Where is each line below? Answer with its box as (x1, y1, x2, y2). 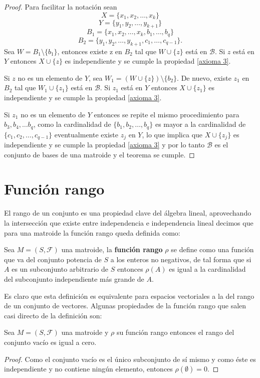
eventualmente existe (54, 129, 118, 139)
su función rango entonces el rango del (116, 327, 234, 337)
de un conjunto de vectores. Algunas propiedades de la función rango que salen (4, 300, 246, 311)
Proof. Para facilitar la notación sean (4, 2, 117, 12)
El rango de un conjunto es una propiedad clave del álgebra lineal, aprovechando (4, 208, 251, 218)
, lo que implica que (142, 129, 203, 139)
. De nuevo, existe (177, 72, 231, 83)
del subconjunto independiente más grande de (4, 273, 144, 284)
